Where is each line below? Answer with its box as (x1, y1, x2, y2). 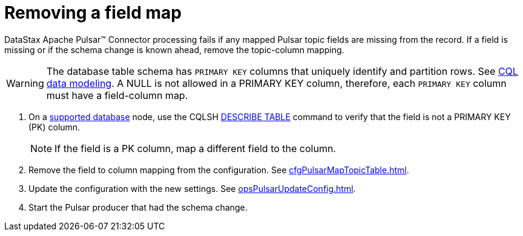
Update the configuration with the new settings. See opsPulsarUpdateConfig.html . (28, 183, 356, 194)
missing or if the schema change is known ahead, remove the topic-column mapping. (4, 44, 344, 55)
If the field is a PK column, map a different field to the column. (54, 142, 336, 155)
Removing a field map (4, 2, 182, 23)
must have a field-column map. (46, 89, 188, 101)
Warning (6, 77, 44, 89)
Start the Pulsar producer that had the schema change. (28, 202, 248, 212)
